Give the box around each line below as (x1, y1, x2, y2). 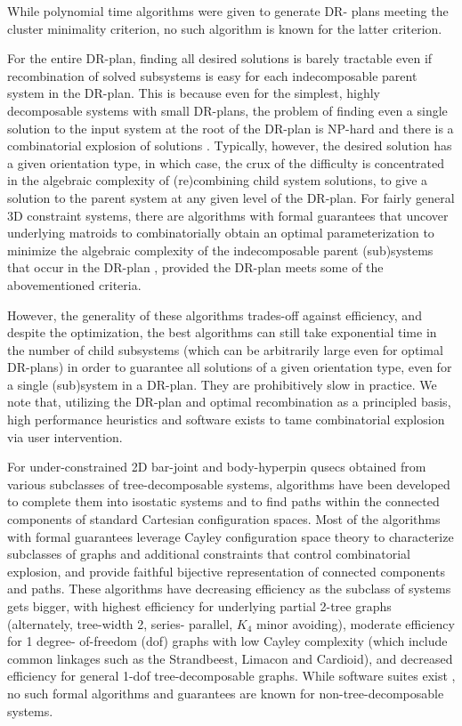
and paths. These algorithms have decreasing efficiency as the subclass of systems (7, 579, 451, 598)
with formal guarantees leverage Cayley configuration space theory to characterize (7, 527, 454, 545)
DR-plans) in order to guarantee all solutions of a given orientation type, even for (7, 358, 452, 376)
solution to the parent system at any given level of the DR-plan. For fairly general (7, 188, 455, 206)
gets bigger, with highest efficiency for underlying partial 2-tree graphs (7, 597, 392, 615)
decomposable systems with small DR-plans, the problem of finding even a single (7, 101, 448, 119)
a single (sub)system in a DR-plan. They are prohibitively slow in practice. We (7, 375, 437, 393)
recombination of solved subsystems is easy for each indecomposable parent (7, 66, 417, 85)
